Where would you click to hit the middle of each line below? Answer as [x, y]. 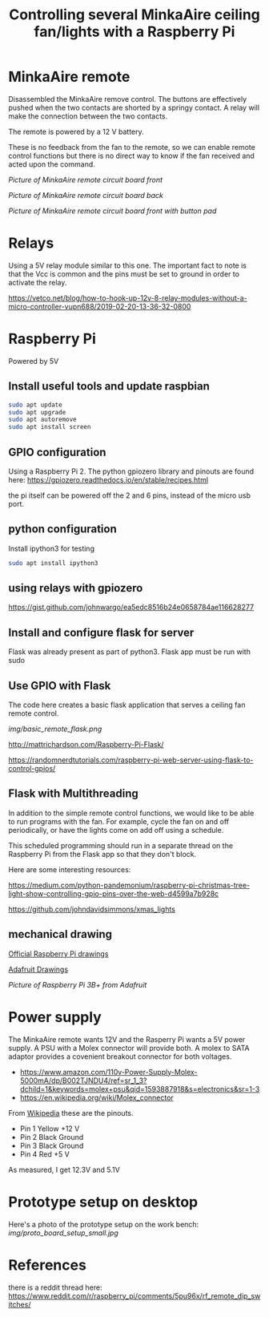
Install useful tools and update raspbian [109, 386]
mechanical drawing [60, 934]
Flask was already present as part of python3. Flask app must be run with [129, 652]
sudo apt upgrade [37, 412]
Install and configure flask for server [101, 632]
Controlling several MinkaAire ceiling [134, 15]
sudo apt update [35, 405]
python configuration [63, 529]
